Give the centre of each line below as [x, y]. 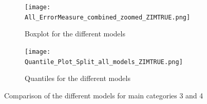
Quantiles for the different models [78, 78]
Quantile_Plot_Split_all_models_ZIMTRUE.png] [104, 62]
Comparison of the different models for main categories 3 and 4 [104, 95]
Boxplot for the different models [75, 34]
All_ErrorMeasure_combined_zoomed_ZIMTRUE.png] [108, 17]
